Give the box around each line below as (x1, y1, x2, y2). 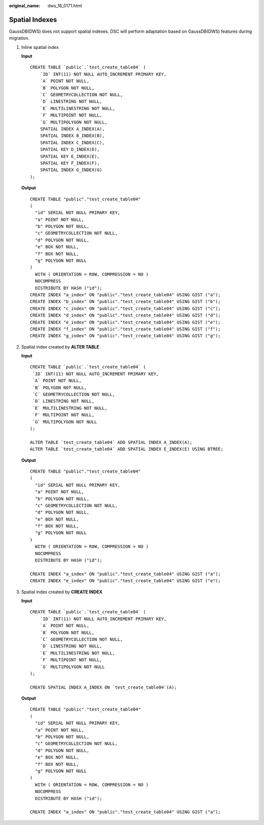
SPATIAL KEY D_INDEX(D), (40, 147, 100, 152)
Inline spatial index (21, 44, 59, 50)
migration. (9, 35, 30, 41)
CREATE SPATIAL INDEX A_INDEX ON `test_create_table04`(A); (30, 684, 177, 690)
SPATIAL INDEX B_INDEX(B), (40, 133, 105, 139)
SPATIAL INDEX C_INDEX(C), (40, 140, 105, 145)
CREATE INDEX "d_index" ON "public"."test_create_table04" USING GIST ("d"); (30, 313, 221, 318)
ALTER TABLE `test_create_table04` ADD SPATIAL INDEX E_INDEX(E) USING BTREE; (30, 446, 223, 452)
